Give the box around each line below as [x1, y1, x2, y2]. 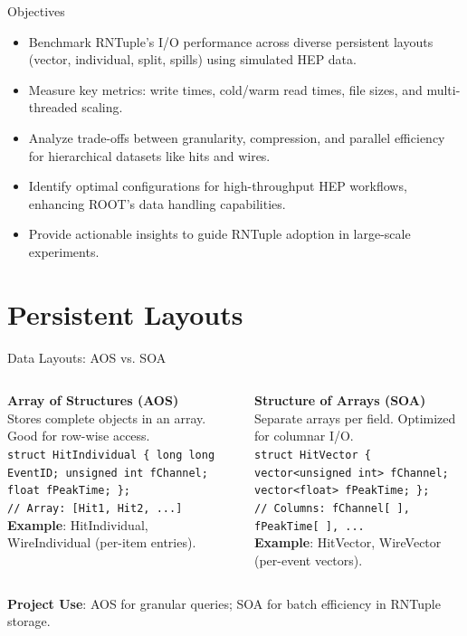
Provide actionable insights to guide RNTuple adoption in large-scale [28, 224, 411, 243]
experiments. [28, 242, 100, 261]
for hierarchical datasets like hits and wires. [28, 146, 271, 165]
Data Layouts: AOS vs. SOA [7, 347, 167, 366]
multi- [426, 80, 461, 99]
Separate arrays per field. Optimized [254, 408, 456, 427]
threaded [28, 98, 78, 117]
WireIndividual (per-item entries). [7, 533, 196, 552]
